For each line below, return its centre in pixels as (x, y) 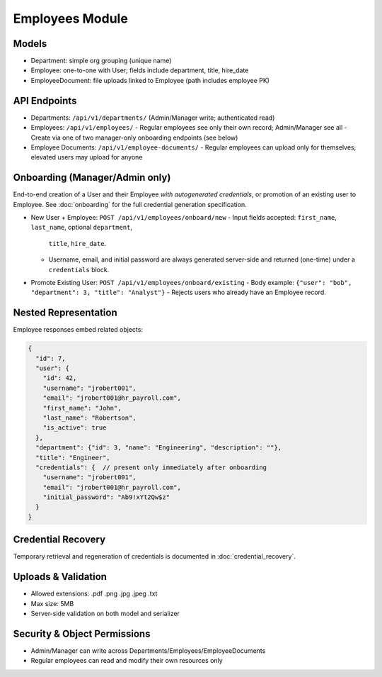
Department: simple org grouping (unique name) (101, 61)
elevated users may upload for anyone (87, 157)
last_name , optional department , (81, 228)
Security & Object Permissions (82, 633)
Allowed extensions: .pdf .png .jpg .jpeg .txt (94, 594)
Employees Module (71, 18)
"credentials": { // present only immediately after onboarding (151, 467)
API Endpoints (45, 100)
